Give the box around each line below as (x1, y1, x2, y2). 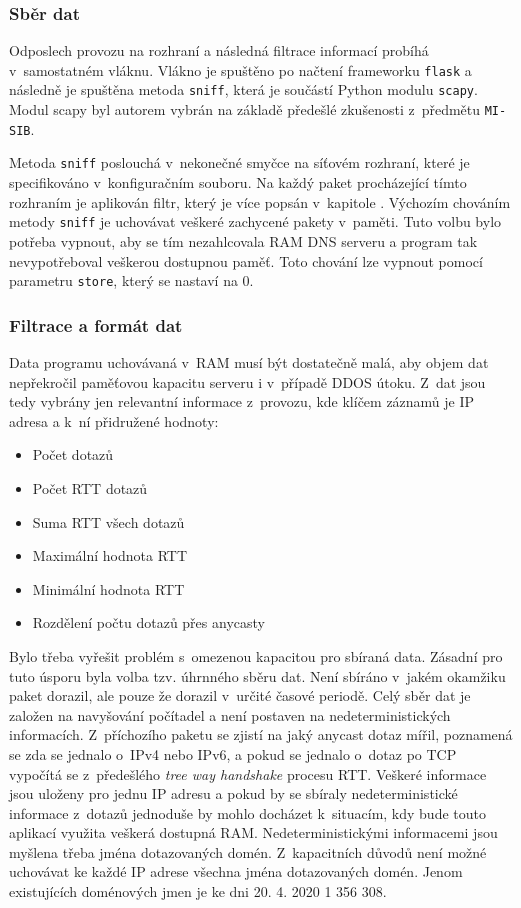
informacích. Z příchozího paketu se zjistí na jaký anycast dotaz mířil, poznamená (9, 724, 513, 745)
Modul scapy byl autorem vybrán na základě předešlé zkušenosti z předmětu (9, 99, 481, 120)
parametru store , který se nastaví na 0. (9, 270, 254, 291)
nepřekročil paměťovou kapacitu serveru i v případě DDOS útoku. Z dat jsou (9, 371, 486, 392)
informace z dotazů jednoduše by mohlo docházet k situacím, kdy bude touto (9, 802, 486, 823)
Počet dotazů (32, 444, 114, 465)
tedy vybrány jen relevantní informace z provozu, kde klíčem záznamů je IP (9, 391, 475, 412)
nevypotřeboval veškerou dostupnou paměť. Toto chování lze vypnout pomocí (9, 250, 483, 271)
